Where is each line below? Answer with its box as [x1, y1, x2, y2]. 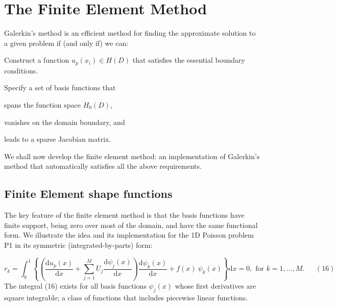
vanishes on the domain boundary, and [4, 116, 125, 127]
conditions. [4, 65, 38, 75]
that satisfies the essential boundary [132, 55, 245, 65]
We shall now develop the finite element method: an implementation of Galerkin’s [4, 150, 260, 161]
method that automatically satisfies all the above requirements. [4, 161, 202, 171]
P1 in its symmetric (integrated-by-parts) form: [4, 239, 153, 250]
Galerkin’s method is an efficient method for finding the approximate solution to [4, 28, 256, 38]
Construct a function [4, 55, 69, 65]
